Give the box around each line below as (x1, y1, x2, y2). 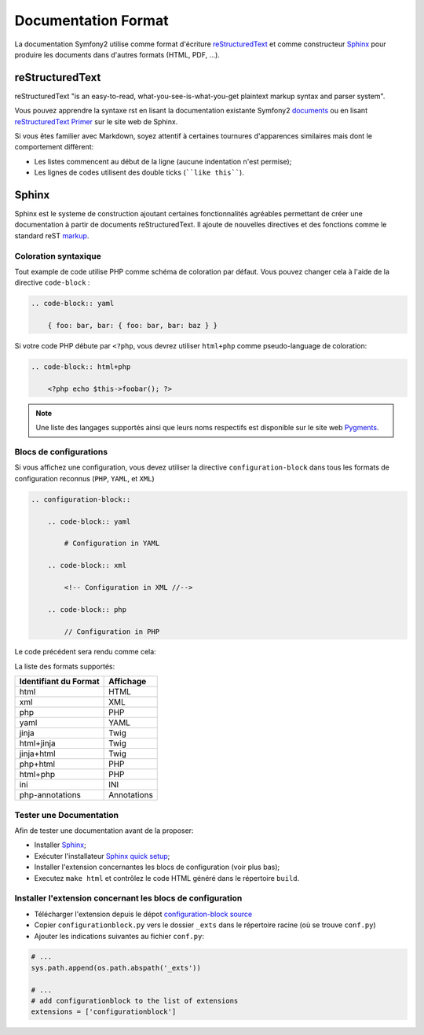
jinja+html (19, 748, 56, 759)
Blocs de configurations (14, 447, 108, 458)
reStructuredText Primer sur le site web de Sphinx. (14, 116, 178, 126)
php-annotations (19, 790, 82, 801)
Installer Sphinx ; (34, 840, 86, 849)
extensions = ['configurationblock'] (31, 1007, 177, 1016)
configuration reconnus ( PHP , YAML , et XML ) (14, 473, 155, 483)
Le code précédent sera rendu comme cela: (14, 647, 156, 657)
